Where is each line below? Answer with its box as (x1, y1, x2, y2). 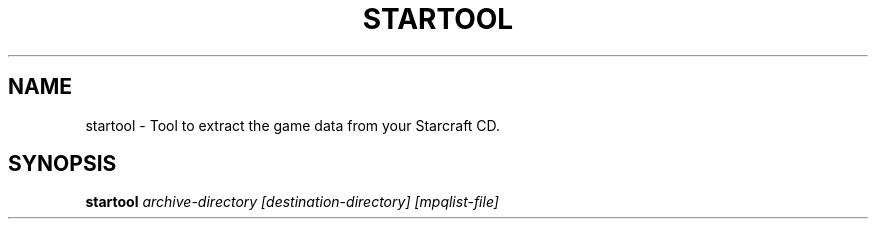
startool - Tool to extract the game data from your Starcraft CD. (85, 116, 501, 134)
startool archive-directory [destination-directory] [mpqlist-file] (85, 193, 499, 211)
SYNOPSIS (8, 151, 117, 177)
